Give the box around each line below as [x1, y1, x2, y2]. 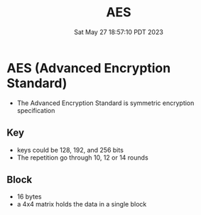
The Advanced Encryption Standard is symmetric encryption [16, 99, 195, 107]
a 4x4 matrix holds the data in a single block [16, 200, 147, 209]
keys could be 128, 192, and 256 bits [16, 145, 124, 154]
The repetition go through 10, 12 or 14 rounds [16, 153, 148, 162]
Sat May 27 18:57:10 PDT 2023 [73, 28, 164, 36]
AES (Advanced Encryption [6, 60, 171, 76]
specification [16, 106, 55, 114]
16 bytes [16, 192, 42, 201]
